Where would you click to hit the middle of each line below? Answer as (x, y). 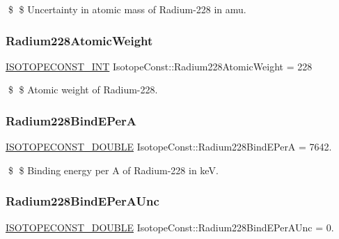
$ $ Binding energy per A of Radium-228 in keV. (113, 170)
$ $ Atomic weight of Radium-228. (83, 90)
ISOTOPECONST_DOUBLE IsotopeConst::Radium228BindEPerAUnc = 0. (170, 227)
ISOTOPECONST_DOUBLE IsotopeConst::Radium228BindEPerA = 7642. (169, 147)
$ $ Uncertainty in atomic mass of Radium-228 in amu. (127, 9)
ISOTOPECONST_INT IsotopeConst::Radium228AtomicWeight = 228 (159, 66)
